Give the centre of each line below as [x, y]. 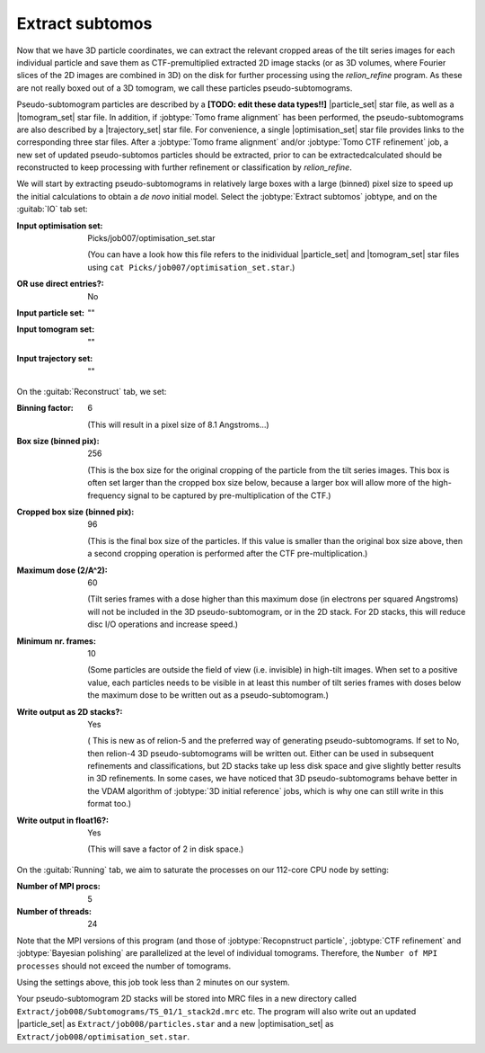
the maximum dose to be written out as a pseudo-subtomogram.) [208, 695]
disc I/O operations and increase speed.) [163, 624]
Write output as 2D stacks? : [70, 711]
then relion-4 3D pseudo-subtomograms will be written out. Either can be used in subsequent [261, 753]
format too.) [110, 804]
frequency [106, 495]
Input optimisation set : [60, 226]
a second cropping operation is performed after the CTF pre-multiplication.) [228, 554]
